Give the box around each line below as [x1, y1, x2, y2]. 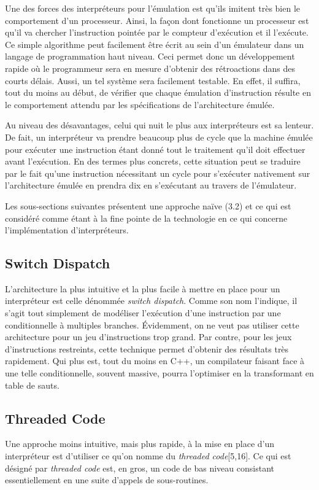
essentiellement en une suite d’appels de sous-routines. [5, 473, 209, 486]
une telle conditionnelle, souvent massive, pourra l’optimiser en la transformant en [5, 367, 314, 379]
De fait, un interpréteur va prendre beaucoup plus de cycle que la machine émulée [5, 130, 313, 143]
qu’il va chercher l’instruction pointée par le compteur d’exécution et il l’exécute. [5, 26, 309, 39]
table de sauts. [5, 378, 60, 391]
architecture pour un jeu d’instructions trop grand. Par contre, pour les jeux [5, 330, 292, 343]
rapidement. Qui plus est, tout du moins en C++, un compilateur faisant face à [5, 354, 305, 367]
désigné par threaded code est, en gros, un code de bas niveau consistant [5, 461, 274, 474]
